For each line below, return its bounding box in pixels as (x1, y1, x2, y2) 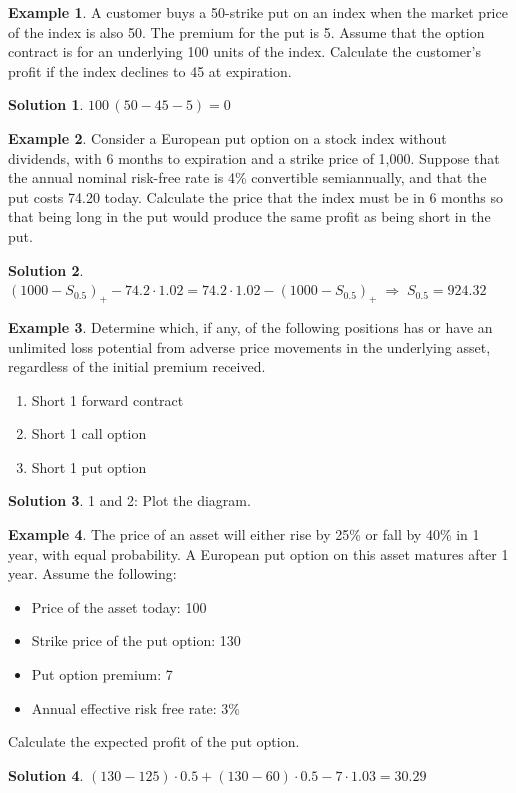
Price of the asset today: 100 (31, 596, 207, 617)
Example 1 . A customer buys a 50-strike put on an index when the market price (8, 2, 508, 22)
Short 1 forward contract (31, 389, 184, 410)
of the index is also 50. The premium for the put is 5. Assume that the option (8, 21, 485, 42)
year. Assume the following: (8, 563, 177, 584)
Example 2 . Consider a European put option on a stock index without (8, 127, 447, 148)
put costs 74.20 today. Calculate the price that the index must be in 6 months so (8, 186, 504, 207)
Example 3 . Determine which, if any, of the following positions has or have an (8, 316, 493, 337)
